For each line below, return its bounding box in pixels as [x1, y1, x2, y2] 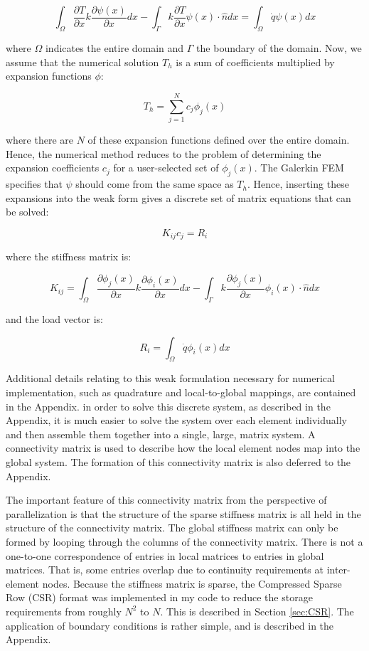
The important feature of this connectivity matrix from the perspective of [6, 492, 327, 507]
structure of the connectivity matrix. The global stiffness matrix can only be [6, 520, 338, 535]
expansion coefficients [6, 160, 100, 175]
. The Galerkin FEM [254, 160, 344, 175]
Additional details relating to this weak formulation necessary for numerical [6, 371, 335, 386]
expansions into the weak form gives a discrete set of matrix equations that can [6, 190, 351, 205]
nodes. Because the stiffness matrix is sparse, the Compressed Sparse [42, 576, 342, 591]
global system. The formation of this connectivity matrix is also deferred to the [6, 454, 351, 469]
